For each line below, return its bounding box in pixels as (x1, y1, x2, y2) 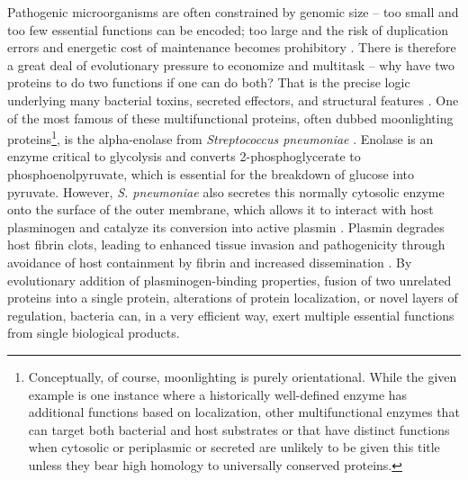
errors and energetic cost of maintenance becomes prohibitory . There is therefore (7, 38, 456, 57)
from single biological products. (7, 323, 180, 342)
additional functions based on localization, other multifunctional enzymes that (28, 403, 460, 421)
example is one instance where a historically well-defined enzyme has (28, 385, 408, 403)
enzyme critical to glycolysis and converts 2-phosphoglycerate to (7, 147, 361, 166)
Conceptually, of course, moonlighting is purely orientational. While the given (28, 367, 457, 385)
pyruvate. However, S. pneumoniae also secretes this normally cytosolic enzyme (7, 182, 445, 201)
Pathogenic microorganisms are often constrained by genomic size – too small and (7, 3, 459, 21)
